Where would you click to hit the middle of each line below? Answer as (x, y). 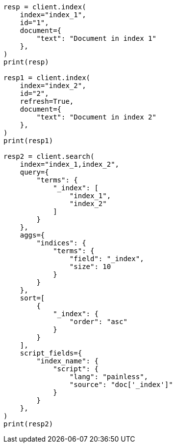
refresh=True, (47, 101)
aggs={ (32, 235)
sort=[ (32, 298)
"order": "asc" (98, 322)
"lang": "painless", (109, 377)
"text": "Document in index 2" (96, 117)
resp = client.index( (45, 7)
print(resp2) (28, 424)
